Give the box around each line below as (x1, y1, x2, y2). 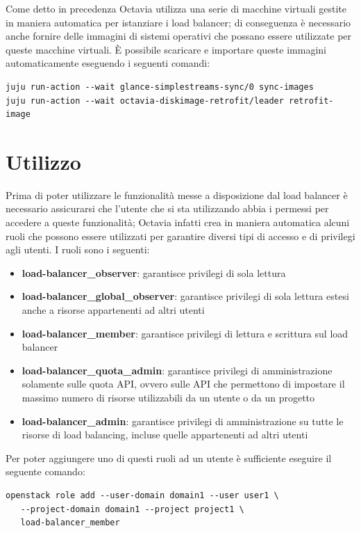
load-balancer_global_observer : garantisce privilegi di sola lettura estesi (22, 289, 349, 303)
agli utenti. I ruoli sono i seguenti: (6, 242, 150, 257)
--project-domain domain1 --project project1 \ (20, 504, 244, 514)
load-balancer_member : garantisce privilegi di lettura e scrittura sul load (22, 326, 349, 340)
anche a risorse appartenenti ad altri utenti (22, 303, 205, 317)
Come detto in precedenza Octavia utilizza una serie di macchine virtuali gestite (6, 1, 347, 15)
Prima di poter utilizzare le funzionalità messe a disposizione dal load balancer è (6, 187, 348, 202)
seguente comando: (6, 464, 85, 479)
